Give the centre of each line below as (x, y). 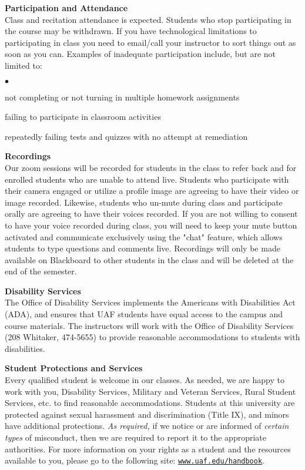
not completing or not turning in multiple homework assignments (122, 97)
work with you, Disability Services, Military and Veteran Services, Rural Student (150, 391)
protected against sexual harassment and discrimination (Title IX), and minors (147, 414)
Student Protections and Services (74, 368)
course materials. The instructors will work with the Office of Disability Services (149, 325)
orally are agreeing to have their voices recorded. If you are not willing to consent (151, 214)
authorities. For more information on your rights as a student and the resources (148, 449)
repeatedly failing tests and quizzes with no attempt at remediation (126, 136)
